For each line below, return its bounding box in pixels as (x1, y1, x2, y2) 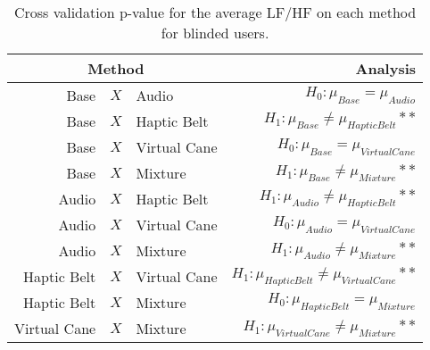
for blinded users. (161, 22, 269, 43)
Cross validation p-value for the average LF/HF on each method (13, 2, 417, 22)
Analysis (355, 58, 417, 79)
